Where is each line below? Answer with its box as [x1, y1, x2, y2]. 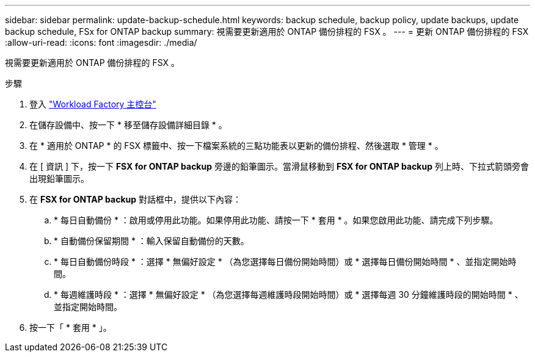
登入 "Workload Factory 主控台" [29, 99, 156, 109]
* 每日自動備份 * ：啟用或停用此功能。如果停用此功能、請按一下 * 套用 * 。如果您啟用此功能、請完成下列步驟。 [54, 215, 498, 225]
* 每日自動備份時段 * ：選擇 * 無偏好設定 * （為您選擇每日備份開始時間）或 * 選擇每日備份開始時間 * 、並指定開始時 [54, 256, 517, 267]
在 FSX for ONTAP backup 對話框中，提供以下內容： [29, 194, 241, 204]
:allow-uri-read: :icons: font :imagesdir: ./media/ [5, 37, 197, 48]
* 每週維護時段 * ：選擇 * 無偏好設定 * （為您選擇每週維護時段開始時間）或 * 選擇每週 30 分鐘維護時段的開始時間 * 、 [54, 289, 523, 300]
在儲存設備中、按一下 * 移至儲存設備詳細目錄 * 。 [29, 120, 227, 130]
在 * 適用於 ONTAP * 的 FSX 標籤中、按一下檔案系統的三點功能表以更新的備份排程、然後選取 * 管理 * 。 [29, 140, 443, 151]
